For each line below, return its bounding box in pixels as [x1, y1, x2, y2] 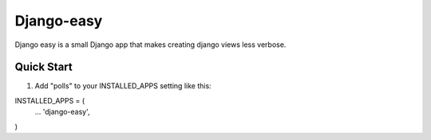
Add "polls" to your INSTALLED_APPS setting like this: [34, 81, 212, 91]
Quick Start [14, 60, 73, 74]
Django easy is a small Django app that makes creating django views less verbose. [14, 40, 287, 49]
